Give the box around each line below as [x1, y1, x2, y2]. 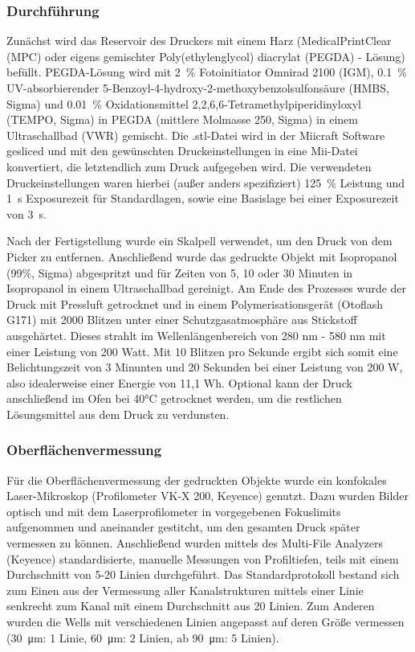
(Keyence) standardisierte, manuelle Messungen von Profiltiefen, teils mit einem [6, 550, 399, 567]
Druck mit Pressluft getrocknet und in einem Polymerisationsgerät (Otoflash [6, 295, 384, 312]
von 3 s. [6, 205, 47, 222]
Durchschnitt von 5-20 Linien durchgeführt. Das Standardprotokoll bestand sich [6, 566, 400, 583]
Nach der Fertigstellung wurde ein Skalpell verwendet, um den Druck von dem [6, 232, 393, 249]
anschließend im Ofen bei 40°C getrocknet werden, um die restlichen [6, 390, 342, 407]
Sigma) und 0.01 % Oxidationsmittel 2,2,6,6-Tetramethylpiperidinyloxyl [6, 95, 362, 112]
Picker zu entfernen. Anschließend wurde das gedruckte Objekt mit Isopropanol [6, 248, 397, 264]
